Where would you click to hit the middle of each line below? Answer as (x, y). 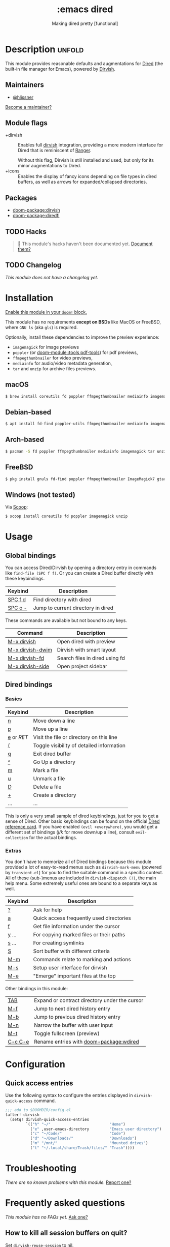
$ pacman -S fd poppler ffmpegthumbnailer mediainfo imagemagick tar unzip (87, 451)
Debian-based (28, 412)
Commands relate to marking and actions (82, 960)
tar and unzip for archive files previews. (54, 368)
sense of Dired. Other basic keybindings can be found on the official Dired (82, 821)
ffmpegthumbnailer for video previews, (52, 358)
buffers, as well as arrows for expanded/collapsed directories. (82, 182)
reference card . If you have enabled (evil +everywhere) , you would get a (81, 826)
